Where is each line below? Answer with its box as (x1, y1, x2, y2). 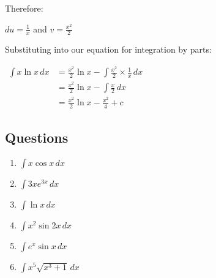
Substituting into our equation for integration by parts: (5, 43, 212, 56)
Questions (5, 127, 69, 146)
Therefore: (5, 2, 43, 14)
